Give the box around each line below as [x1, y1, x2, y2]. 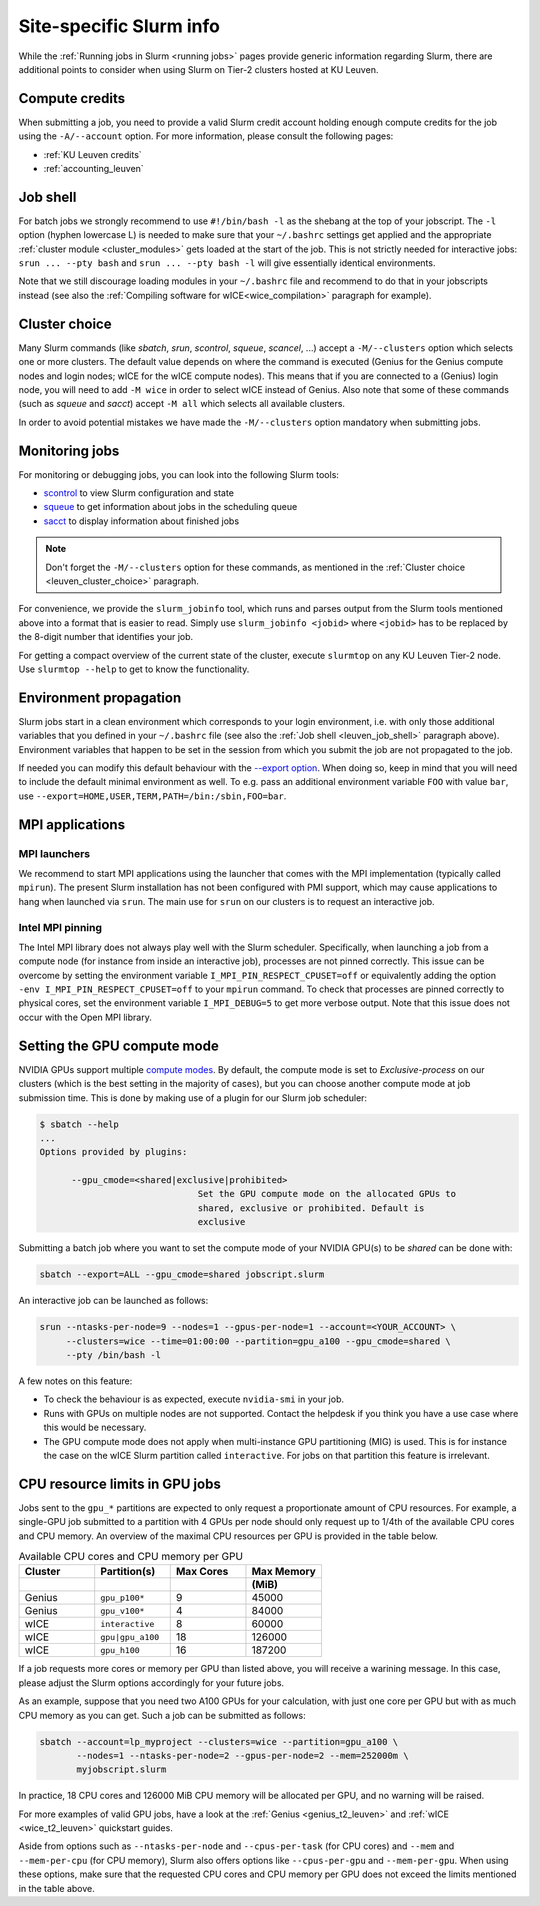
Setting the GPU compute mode [18, 1037, 219, 1054]
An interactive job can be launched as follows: [18, 1295, 209, 1307]
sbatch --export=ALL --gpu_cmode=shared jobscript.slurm [39, 1269, 325, 1280]
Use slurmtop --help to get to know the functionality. [18, 663, 250, 675]
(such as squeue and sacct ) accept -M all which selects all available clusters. [18, 398, 345, 410]
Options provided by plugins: [39, 1146, 188, 1158]
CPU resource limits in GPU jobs [18, 1475, 222, 1492]
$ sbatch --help [39, 1118, 120, 1130]
